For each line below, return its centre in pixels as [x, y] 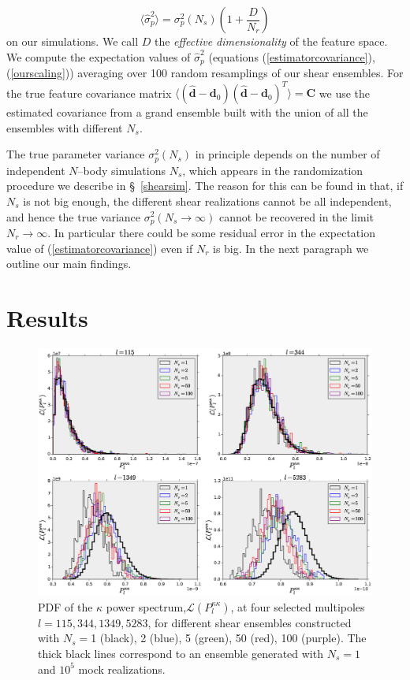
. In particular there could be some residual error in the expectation [211, 233]
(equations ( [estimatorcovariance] [288, 56]
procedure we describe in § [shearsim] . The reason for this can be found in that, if [205, 186]
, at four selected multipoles [298, 606]
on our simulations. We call [73, 41]
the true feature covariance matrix [89, 93]
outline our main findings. [69, 264]
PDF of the [65, 606]
